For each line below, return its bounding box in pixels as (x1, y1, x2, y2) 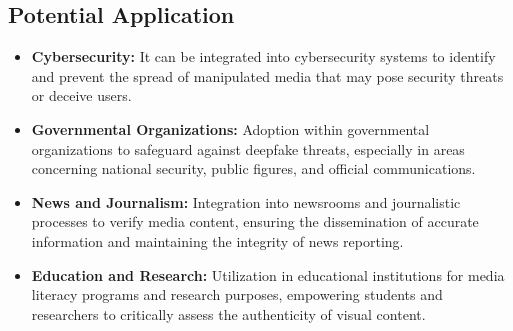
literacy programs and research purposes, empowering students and (31, 284, 443, 305)
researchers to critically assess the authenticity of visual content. (31, 303, 426, 324)
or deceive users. (31, 85, 132, 106)
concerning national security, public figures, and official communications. (31, 158, 476, 179)
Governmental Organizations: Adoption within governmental (31, 118, 430, 139)
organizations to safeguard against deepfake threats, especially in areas (31, 138, 465, 159)
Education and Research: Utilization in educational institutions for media (31, 264, 505, 285)
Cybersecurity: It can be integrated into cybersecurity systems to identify (31, 46, 496, 67)
